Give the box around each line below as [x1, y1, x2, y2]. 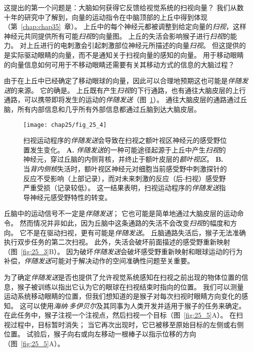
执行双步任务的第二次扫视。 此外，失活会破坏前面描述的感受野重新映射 [4, 237, 230, 247]
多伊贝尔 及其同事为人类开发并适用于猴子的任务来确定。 [69, 300, 246, 310]
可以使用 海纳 [26, 300, 67, 310]
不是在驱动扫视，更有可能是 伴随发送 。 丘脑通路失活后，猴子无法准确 [26, 227, 246, 237]
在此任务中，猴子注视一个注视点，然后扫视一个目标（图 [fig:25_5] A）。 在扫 [4, 310, 243, 320]
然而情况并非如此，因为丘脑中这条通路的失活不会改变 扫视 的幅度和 [19, 217, 230, 228]
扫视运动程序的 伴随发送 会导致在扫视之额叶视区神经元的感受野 [23, 135, 220, 145]
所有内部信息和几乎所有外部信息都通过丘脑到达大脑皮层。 [17, 104, 201, 114]
